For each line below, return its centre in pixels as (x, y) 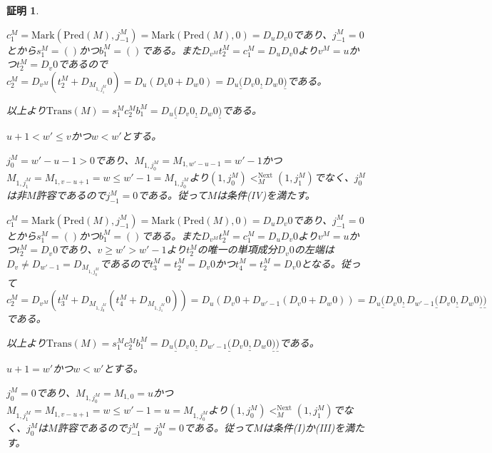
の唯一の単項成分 (237, 249)
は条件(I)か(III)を (304, 428)
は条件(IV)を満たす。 (266, 195)
